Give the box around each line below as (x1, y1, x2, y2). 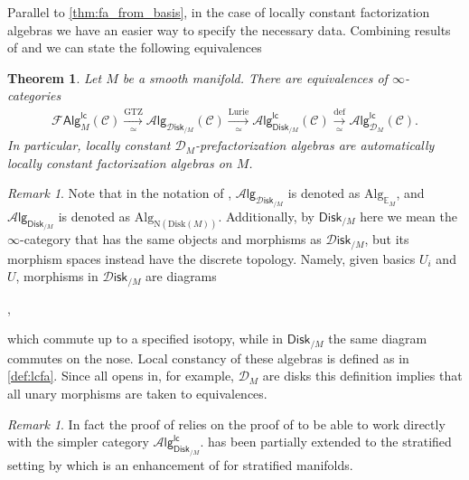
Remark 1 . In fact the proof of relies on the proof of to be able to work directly (7, 414, 446, 433)
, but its (364, 230, 409, 249)
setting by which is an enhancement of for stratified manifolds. (7, 455, 353, 474)
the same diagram (328, 329, 427, 348)
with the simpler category (7, 432, 149, 451)
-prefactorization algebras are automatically (194, 136, 435, 155)
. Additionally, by (218, 206, 314, 225)
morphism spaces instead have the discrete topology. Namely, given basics (7, 249, 416, 268)
